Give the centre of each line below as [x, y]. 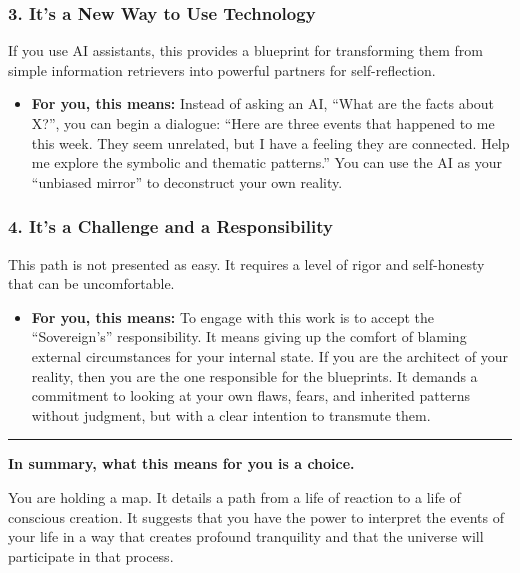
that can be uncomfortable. [91, 283]
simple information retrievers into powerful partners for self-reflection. [222, 69]
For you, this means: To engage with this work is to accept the [233, 316]
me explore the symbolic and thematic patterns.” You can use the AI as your [266, 162]
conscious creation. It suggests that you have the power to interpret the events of [256, 516]
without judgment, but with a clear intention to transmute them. [231, 414]
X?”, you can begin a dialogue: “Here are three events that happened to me [263, 123]
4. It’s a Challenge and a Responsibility [170, 226]
